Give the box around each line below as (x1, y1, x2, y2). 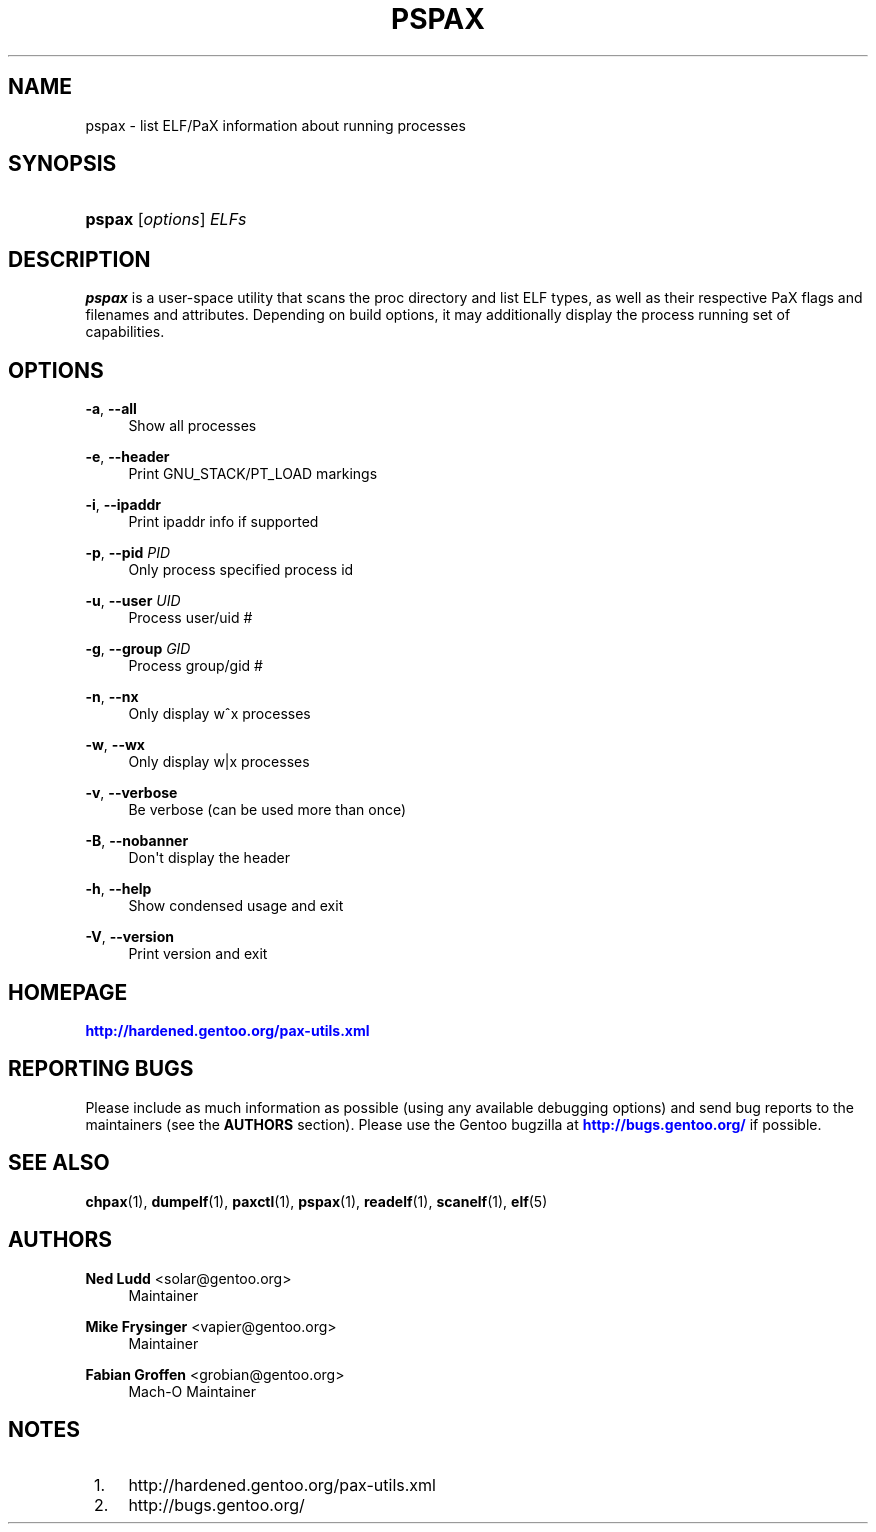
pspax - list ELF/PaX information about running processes (85, 116, 466, 134)
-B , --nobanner (85, 832, 189, 850)
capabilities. (85, 323, 165, 341)
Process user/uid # (128, 609, 253, 627)
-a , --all (85, 400, 137, 418)
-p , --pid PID (85, 544, 171, 562)
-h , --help (85, 880, 152, 898)
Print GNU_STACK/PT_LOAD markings (128, 465, 378, 483)
